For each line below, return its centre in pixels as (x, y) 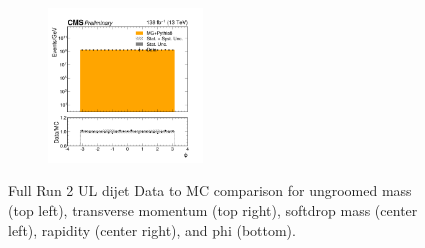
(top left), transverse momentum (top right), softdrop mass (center (213, 209)
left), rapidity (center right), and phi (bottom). (152, 229)
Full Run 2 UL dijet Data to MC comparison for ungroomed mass (210, 190)
